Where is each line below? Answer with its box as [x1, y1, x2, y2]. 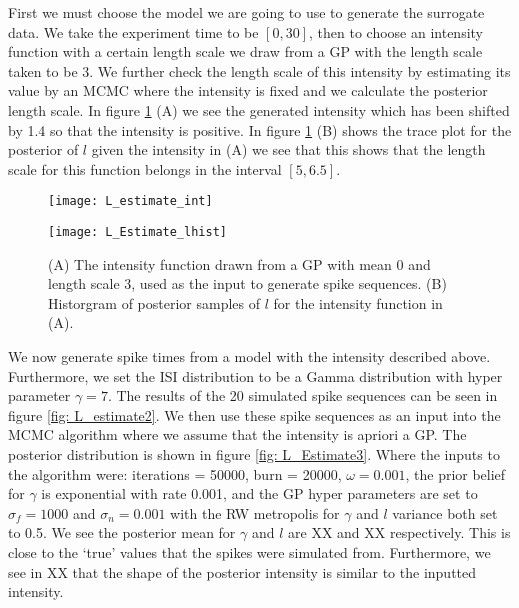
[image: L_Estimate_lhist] [48, 225, 227, 239]
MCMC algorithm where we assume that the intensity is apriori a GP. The [8, 424, 467, 445]
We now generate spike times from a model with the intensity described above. [8, 346, 491, 367]
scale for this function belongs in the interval [8, 158, 282, 179]
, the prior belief [405, 463, 506, 484]
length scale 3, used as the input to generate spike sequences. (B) [48, 273, 447, 294]
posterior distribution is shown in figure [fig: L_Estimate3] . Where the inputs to [8, 444, 500, 464]
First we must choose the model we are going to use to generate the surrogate [8, 2, 485, 22]
